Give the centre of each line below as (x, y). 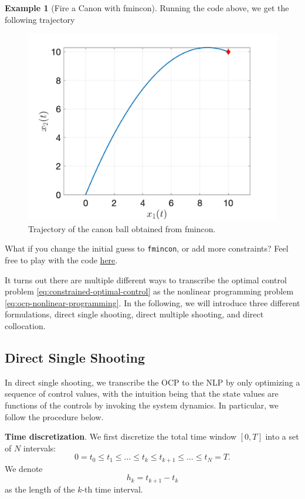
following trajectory (40, 19)
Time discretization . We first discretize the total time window (121, 436)
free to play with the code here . (61, 260)
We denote (24, 468)
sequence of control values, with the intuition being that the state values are (142, 393)
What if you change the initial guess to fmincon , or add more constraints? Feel (147, 248)
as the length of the (40, 489)
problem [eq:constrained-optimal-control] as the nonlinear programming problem (149, 291)
